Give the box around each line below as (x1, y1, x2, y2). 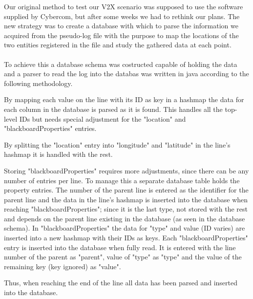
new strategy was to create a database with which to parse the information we (4, 21, 238, 31)
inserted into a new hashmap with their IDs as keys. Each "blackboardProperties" (4, 233, 248, 243)
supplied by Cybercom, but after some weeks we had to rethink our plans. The (4, 11, 240, 21)
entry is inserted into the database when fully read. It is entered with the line (4, 242, 236, 252)
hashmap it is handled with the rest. (4, 149, 113, 159)
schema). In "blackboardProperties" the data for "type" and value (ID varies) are (4, 223, 245, 233)
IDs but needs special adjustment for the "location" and (19, 113, 186, 124)
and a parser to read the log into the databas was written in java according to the (4, 68, 249, 79)
